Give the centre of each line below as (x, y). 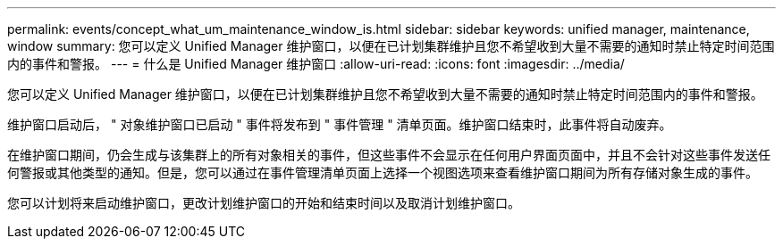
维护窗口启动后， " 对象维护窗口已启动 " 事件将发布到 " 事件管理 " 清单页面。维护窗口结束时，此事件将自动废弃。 (340, 124)
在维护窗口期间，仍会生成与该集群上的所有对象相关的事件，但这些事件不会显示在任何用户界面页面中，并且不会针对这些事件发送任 (389, 155)
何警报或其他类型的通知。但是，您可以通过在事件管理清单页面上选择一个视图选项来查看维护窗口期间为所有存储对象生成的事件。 (383, 172)
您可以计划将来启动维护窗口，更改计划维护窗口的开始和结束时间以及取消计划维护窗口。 (264, 203)
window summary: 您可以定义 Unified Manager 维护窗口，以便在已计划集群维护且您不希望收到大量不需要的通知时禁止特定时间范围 (391, 46)
